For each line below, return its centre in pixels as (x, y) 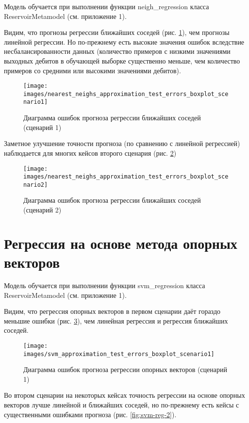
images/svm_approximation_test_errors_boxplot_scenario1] (119, 354)
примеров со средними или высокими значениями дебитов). (92, 70)
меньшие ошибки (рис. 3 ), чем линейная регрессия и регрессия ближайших (116, 320)
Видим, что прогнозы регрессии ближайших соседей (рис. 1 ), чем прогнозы (117, 32)
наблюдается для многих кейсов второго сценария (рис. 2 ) (90, 153)
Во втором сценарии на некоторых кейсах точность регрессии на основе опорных (124, 395)
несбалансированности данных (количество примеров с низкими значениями (117, 51)
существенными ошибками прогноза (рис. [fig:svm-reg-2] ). (90, 414)
